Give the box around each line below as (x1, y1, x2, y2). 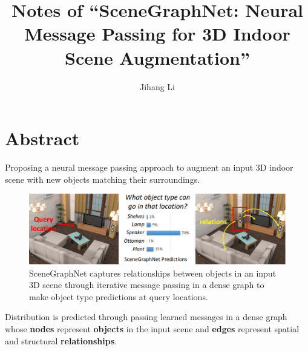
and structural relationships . (5, 334, 117, 347)
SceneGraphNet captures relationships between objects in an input (29, 266, 277, 279)
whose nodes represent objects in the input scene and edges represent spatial (5, 322, 300, 335)
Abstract (5, 126, 80, 151)
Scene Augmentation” (65, 45, 250, 70)
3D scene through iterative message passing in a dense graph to (29, 278, 264, 291)
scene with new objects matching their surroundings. (5, 172, 200, 185)
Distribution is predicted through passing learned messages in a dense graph (5, 310, 287, 323)
